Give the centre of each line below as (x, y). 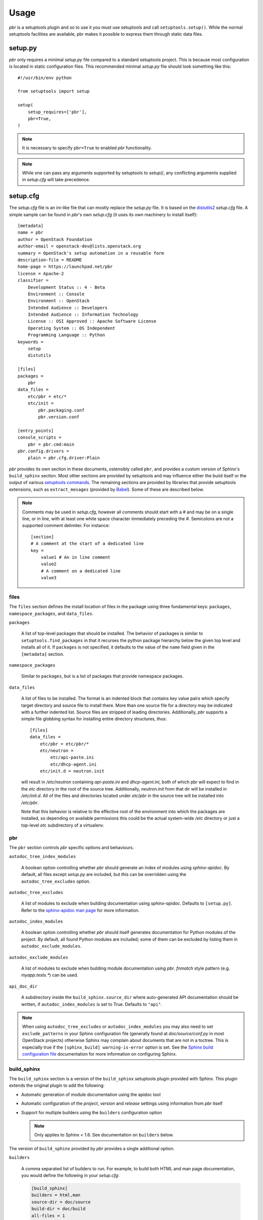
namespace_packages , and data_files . (51, 613)
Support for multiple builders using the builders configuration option (92, 1112)
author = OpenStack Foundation (55, 239)
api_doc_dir (23, 986)
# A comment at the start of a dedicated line (87, 544)
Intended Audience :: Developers (68, 308)
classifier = (33, 280)
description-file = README (50, 260)
